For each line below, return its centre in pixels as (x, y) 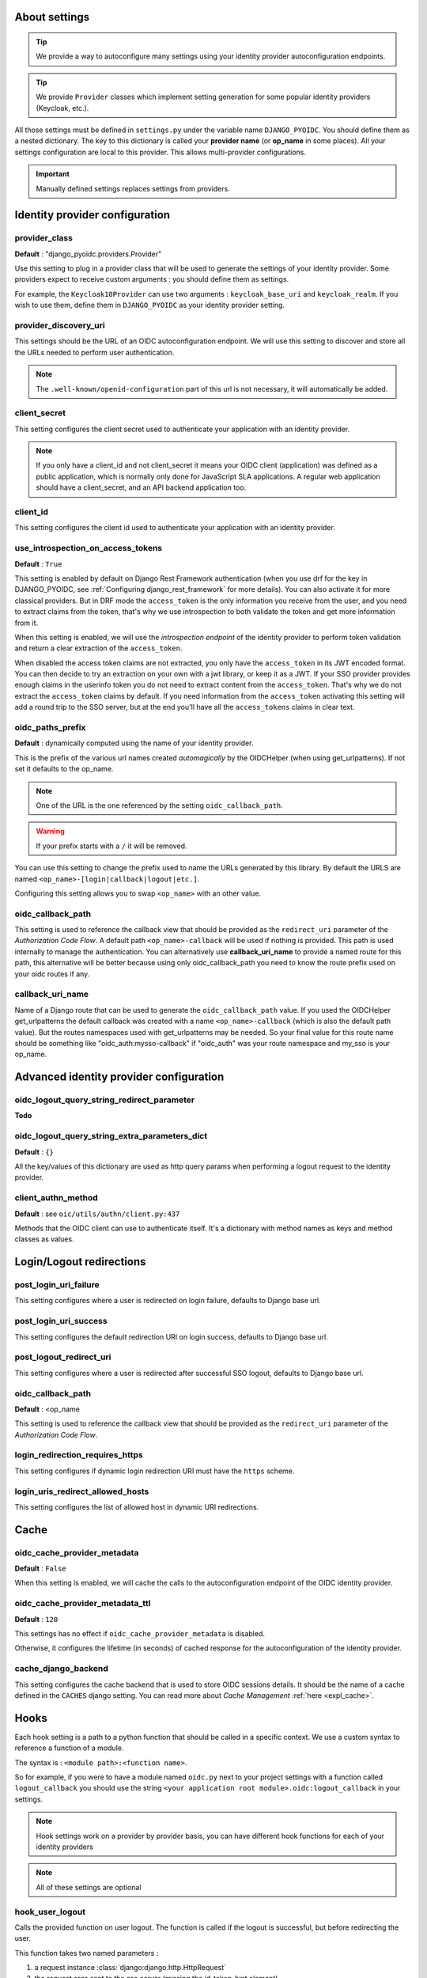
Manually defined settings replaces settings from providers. (133, 188)
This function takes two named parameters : (87, 1953)
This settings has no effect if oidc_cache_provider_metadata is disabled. (140, 1634)
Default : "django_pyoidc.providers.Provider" (88, 254)
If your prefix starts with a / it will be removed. (111, 846)
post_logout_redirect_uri (63, 1357)
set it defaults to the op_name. (64, 769)
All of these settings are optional (89, 1887)
